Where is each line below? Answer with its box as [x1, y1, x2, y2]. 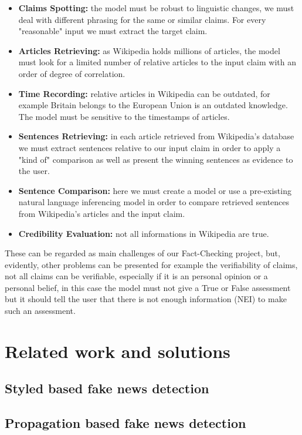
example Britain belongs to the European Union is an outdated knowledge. [18, 99, 288, 111]
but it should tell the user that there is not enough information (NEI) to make [5, 293, 287, 305]
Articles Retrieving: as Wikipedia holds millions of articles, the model [18, 44, 280, 56]
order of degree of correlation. [18, 67, 125, 79]
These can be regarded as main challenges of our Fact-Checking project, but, [5, 247, 280, 259]
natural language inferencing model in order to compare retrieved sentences [18, 196, 290, 208]
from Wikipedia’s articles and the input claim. [18, 207, 185, 219]
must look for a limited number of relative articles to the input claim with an [18, 56, 296, 68]
